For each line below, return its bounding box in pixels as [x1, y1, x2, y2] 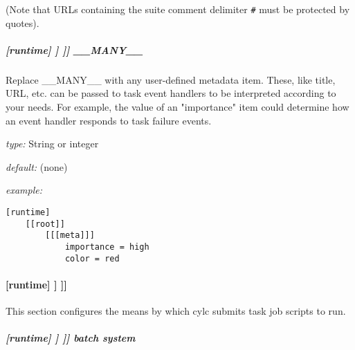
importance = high [64, 241, 149, 252]
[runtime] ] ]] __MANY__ [6, 42, 143, 57]
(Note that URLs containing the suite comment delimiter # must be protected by [6, 2, 350, 16]
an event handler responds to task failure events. [6, 113, 212, 127]
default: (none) [6, 159, 68, 174]
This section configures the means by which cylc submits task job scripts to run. [6, 304, 346, 318]
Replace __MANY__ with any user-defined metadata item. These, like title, [6, 72, 336, 86]
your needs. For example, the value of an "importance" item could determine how [6, 100, 349, 113]
